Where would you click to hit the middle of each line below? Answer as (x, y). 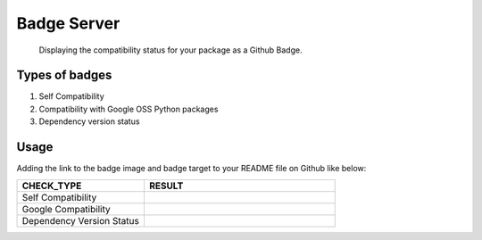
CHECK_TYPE (52, 186)
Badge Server (68, 23)
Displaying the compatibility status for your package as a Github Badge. (170, 50)
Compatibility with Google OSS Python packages (129, 109)
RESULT (166, 186)
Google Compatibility (66, 209)
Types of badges (64, 75)
